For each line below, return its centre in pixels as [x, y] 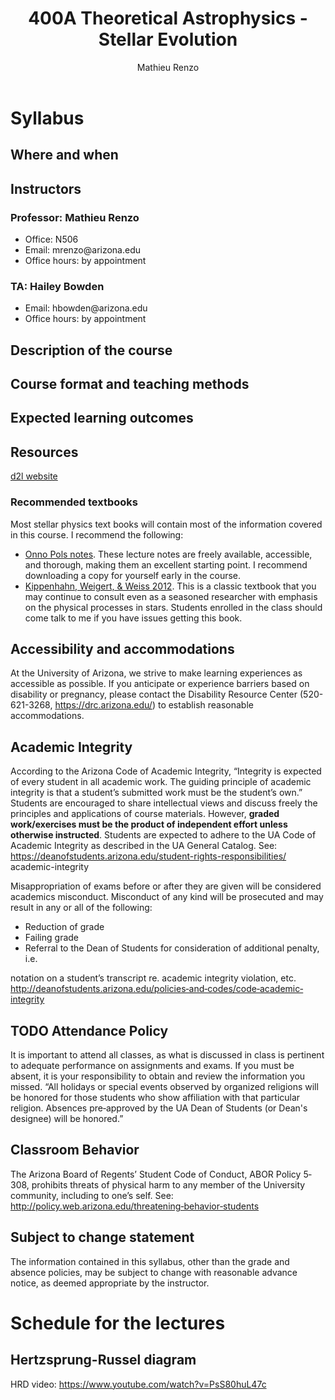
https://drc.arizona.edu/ [103, 705]
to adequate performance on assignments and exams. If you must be [152, 1066]
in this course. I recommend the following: [97, 534]
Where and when [64, 155]
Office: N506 [51, 239]
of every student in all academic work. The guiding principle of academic [161, 782]
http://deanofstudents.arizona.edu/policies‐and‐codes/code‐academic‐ [157, 989]
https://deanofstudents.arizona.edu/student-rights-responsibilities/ [148, 856]
